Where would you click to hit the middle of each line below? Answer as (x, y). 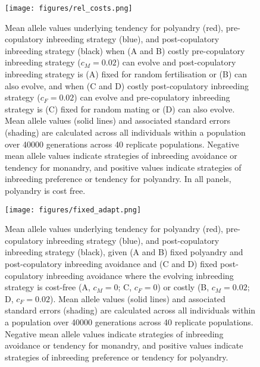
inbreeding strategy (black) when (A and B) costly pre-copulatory (125, 50)
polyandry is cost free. (45, 190)
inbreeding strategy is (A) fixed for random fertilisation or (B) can (126, 74)
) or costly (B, (183, 287)
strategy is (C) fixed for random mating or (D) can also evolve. (120, 109)
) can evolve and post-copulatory (176, 62)
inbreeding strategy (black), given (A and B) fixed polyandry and (124, 252)
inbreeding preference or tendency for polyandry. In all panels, (118, 179)
